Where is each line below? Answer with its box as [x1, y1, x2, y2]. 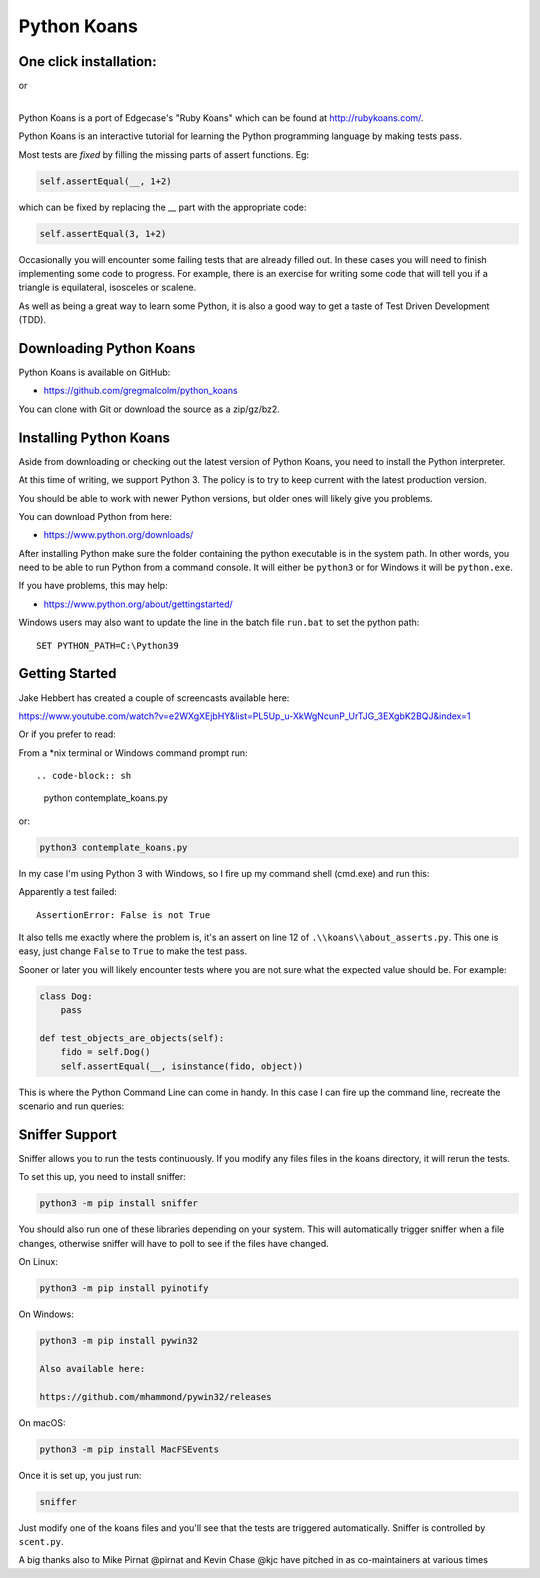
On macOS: [18, 1416, 66, 1429]
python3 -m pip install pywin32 [39, 1335, 199, 1347]
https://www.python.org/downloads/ [43, 529, 194, 541]
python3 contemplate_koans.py [39, 841, 188, 853]
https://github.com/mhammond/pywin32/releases [39, 1391, 272, 1402]
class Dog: [39, 990, 93, 1002]
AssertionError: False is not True [36, 909, 211, 920]
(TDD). [18, 314, 47, 326]
